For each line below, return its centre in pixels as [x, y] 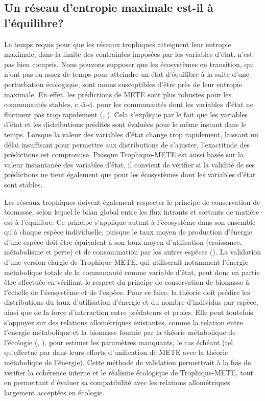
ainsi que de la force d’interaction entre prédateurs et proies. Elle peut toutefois [129, 312]
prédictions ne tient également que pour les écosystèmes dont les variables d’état [130, 174]
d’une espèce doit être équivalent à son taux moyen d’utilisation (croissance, [123, 241]
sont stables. [23, 184]
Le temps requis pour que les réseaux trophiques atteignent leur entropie [118, 44]
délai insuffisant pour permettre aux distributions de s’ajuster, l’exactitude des [127, 144]
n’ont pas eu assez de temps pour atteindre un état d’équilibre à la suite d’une [127, 74]
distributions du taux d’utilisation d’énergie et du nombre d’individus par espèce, [131, 302]
